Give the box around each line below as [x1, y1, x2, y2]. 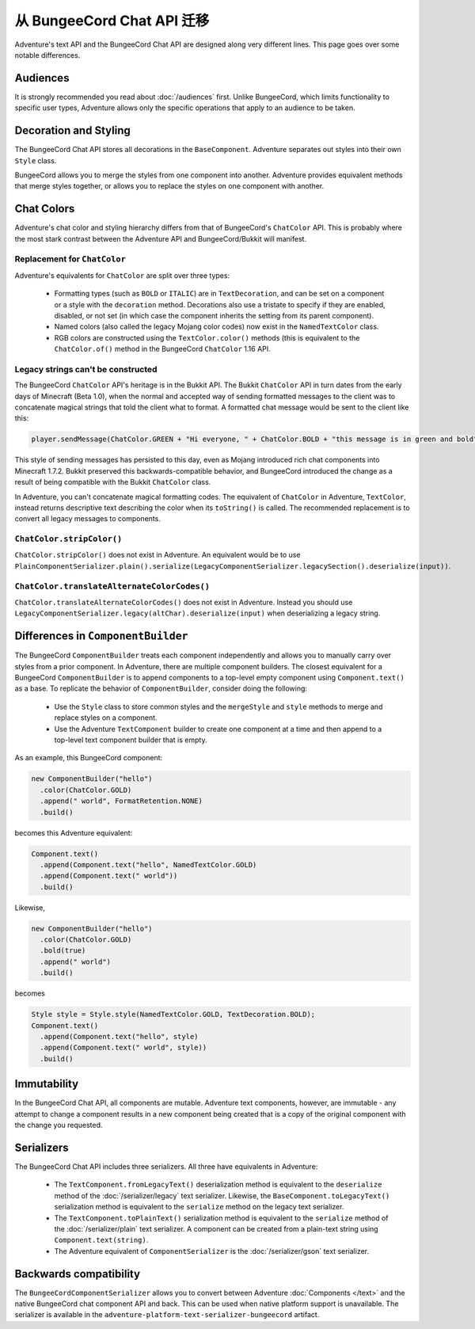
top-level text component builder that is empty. [54, 735, 207, 744]
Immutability [14, 1077, 79, 1091]
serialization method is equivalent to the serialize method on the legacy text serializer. [54, 1202, 344, 1212]
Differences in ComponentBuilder [14, 630, 189, 643]
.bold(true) [40, 946, 86, 955]
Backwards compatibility [14, 1267, 141, 1281]
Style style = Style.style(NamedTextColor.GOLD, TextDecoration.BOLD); [31, 1010, 316, 1019]
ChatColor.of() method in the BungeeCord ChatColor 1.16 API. [54, 345, 271, 354]
